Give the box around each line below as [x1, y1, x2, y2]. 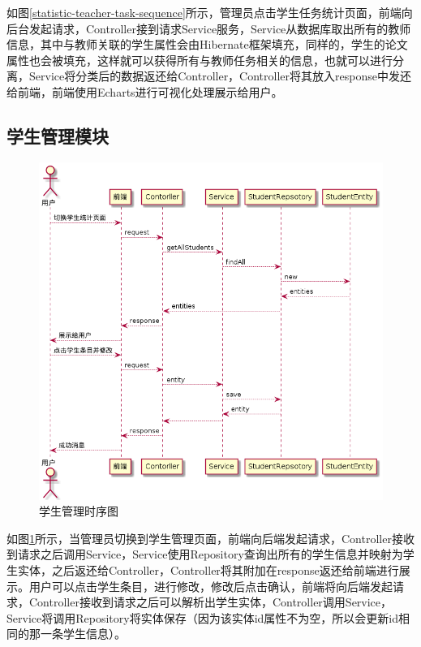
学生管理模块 [6, 123, 109, 148]
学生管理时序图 [39, 503, 118, 520]
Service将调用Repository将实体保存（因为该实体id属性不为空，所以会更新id [6, 609, 398, 626]
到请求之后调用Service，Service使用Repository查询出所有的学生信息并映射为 [6, 546, 403, 563]
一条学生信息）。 [40, 625, 126, 642]
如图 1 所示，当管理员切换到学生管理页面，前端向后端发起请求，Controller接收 [6, 529, 415, 546]
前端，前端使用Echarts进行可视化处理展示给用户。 [17, 83, 283, 100]
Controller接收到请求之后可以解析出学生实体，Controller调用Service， [28, 593, 393, 610]
